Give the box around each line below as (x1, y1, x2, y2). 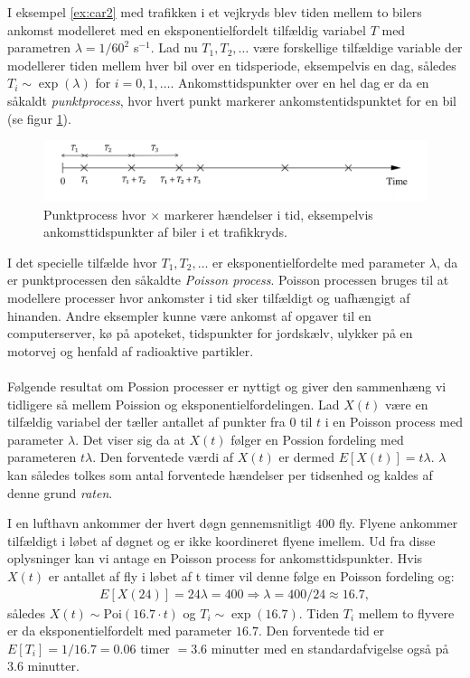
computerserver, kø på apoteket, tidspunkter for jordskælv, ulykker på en (7, 324, 413, 343)
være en (384, 394, 428, 413)
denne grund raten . (7, 483, 113, 502)
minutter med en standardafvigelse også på (211, 638, 449, 657)
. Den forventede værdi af (92, 447, 234, 466)
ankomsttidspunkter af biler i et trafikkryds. (43, 222, 287, 241)
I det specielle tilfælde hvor (7, 252, 157, 271)
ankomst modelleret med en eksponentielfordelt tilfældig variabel (7, 20, 366, 39)
